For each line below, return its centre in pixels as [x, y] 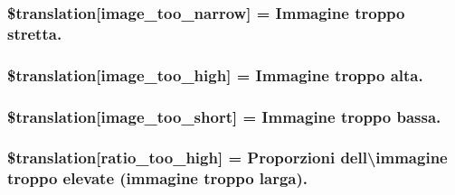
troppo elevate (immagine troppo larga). [158, 178]
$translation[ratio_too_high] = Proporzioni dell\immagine [227, 158]
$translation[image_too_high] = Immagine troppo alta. [215, 74]
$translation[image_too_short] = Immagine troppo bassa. [224, 116]
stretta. [35, 33]
